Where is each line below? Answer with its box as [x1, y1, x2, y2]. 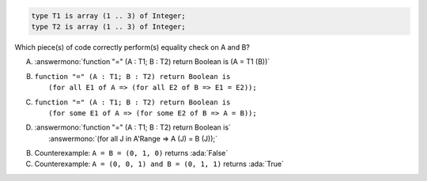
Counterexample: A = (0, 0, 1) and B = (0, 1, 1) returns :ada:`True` [34, 159, 285, 169]
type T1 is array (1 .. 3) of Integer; [31, 11, 186, 20]
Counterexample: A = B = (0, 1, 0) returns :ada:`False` [34, 149, 229, 158]
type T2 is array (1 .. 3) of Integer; [31, 22, 186, 31]
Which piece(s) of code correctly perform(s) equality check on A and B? [14, 42, 251, 51]
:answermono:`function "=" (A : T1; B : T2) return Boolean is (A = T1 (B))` [34, 57, 270, 66]
